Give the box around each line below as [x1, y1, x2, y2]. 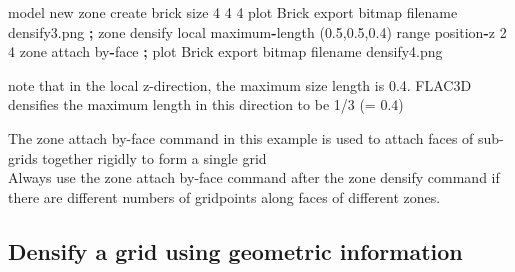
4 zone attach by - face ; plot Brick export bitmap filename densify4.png [8, 41, 443, 62]
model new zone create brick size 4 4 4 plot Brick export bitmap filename [8, 2, 458, 22]
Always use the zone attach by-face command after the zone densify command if [8, 167, 500, 188]
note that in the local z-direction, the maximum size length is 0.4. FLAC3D [8, 74, 472, 95]
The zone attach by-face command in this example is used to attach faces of [8, 127, 474, 148]
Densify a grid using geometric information [8, 235, 463, 266]
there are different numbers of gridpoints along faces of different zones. [8, 186, 441, 207]
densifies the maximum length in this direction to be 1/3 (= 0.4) [8, 94, 404, 115]
